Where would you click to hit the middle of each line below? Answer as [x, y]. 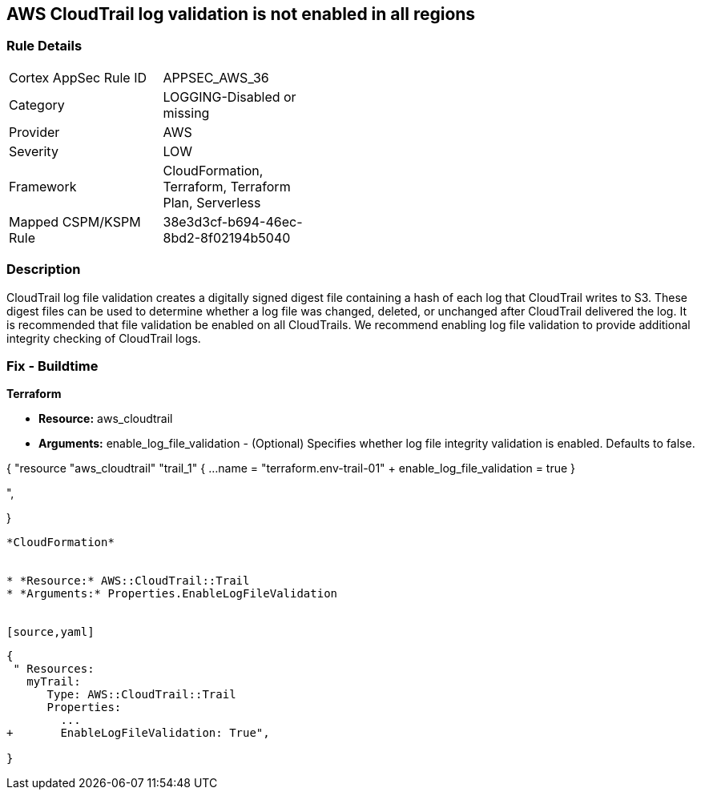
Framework [43, 186]
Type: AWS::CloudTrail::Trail [141, 695]
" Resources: [54, 669]
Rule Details [44, 46]
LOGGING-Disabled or [230, 96]
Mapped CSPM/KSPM [75, 221]
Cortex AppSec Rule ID [78, 77]
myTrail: [54, 682]
